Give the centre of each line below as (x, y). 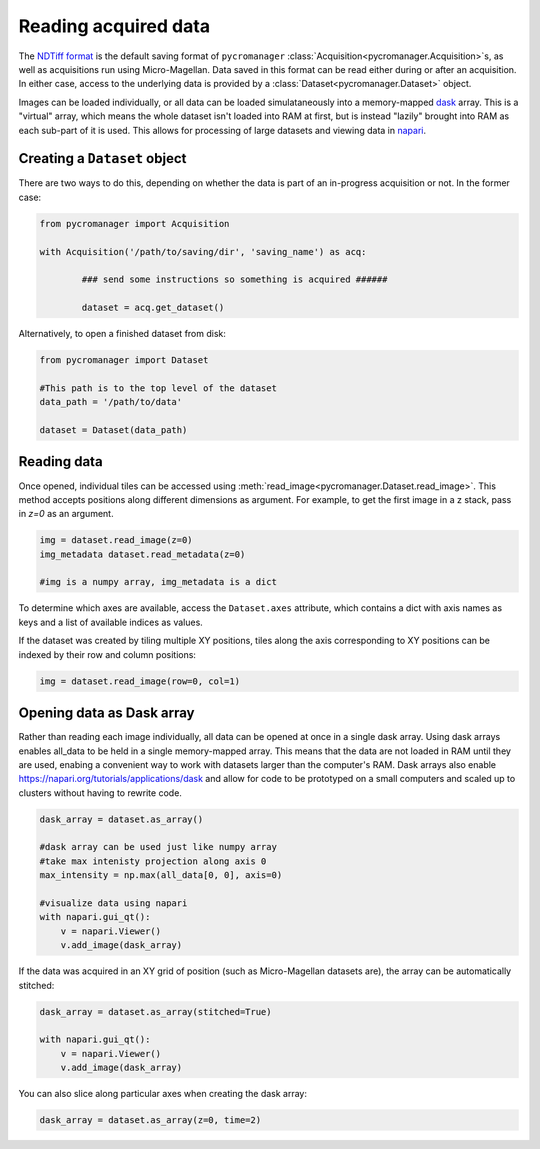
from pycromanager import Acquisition (134, 223)
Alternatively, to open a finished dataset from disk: (122, 334)
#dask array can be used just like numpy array (158, 847)
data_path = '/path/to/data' (111, 402)
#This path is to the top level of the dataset (158, 388)
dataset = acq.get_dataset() (153, 308)
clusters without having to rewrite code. (100, 792)
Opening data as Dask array (106, 713)
